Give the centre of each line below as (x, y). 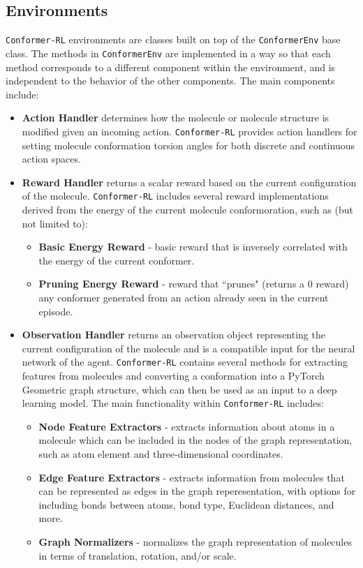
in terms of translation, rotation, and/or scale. (138, 555)
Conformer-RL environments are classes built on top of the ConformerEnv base (173, 39)
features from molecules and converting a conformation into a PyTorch (173, 375)
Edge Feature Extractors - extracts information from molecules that (192, 477)
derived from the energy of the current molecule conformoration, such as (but (187, 209)
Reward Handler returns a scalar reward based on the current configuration (189, 182)
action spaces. (51, 159)
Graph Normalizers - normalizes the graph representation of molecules (195, 541)
